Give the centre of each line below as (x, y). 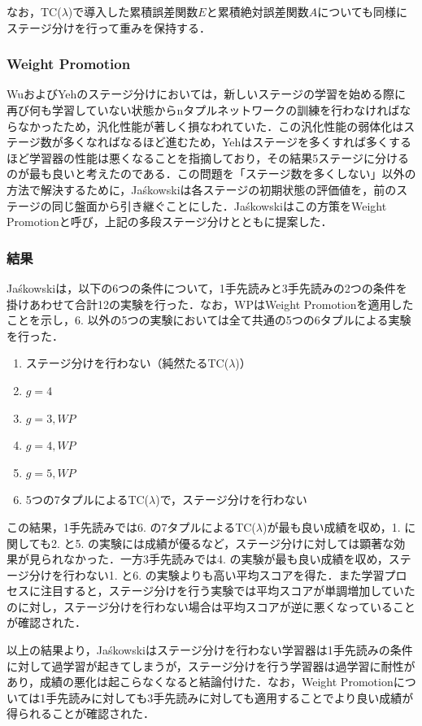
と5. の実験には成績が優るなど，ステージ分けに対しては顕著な (229, 543)
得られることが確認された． (80, 713)
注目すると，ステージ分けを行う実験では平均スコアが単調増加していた (228, 591)
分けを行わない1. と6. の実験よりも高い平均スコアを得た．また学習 (207, 574)
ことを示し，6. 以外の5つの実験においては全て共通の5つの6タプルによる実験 (209, 320)
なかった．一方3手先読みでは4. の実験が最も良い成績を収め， (226, 559)
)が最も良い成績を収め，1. (331, 526)
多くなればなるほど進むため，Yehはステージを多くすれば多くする (237, 142)
